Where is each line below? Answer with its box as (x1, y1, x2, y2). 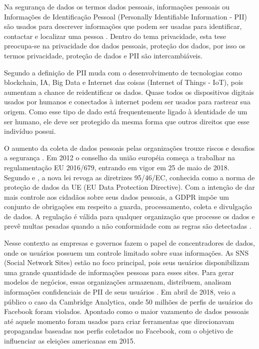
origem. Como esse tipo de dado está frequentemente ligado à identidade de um (4, 106, 247, 116)
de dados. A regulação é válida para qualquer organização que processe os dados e (4, 211, 255, 221)
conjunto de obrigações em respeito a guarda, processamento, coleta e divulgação (4, 201, 252, 212)
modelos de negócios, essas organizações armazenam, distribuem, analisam (4, 277, 231, 287)
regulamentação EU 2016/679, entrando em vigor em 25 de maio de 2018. (4, 162, 229, 172)
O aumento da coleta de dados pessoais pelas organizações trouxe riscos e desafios (4, 142, 255, 153)
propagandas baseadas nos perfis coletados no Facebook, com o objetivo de (4, 326, 233, 336)
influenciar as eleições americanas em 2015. (4, 336, 135, 346)
